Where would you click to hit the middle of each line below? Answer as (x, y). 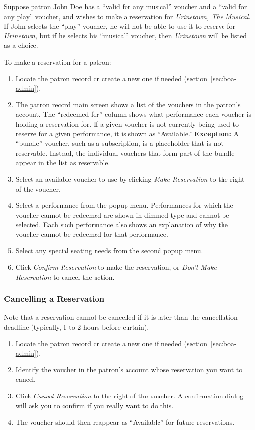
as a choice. (21, 45)
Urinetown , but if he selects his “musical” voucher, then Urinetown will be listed (125, 35)
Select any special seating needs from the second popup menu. (109, 250)
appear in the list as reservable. (63, 162)
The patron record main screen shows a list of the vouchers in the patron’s (128, 104)
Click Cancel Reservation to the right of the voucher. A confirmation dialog (129, 396)
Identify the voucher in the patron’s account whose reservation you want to (129, 369)
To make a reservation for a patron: (58, 61)
